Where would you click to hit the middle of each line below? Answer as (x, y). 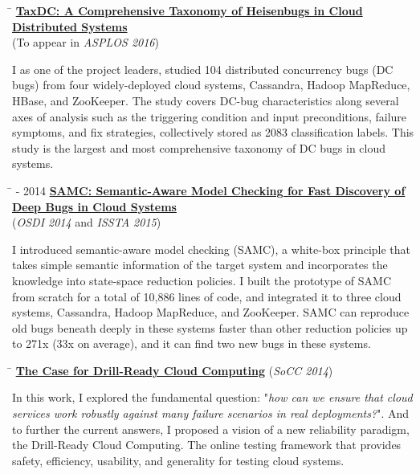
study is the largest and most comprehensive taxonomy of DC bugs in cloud (199, 147)
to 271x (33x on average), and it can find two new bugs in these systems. (192, 343)
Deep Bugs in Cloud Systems (94, 206)
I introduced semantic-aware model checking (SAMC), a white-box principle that (212, 249)
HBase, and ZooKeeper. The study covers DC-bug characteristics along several (206, 100)
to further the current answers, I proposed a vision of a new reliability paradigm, (211, 429)
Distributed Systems (70, 26)
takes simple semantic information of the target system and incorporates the (200, 265)
